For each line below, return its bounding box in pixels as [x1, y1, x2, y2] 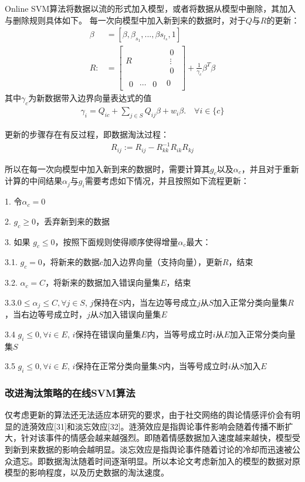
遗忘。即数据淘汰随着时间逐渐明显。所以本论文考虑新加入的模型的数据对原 [12, 454, 300, 467]
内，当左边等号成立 [123, 296, 197, 308]
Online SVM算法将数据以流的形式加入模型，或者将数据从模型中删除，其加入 [5, 2, 296, 14]
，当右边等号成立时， [5, 308, 87, 320]
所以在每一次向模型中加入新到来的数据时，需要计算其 [5, 162, 210, 175]
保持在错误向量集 [75, 327, 141, 340]
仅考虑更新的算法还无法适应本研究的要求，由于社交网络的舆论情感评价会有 [5, 409, 292, 421]
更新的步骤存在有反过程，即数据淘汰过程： [5, 128, 169, 140]
